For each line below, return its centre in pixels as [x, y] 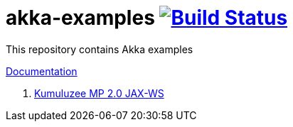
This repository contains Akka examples [100, 49]
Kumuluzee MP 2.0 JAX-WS [99, 93]
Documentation [42, 71]
